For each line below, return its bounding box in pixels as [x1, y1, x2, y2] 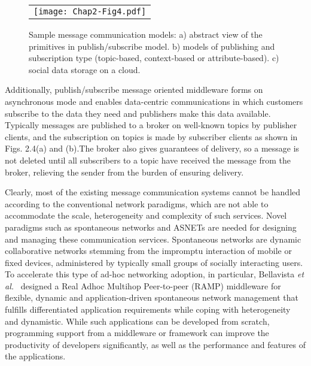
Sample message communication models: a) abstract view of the [29, 28, 263, 40]
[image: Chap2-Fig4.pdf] [33, 7, 147, 16]
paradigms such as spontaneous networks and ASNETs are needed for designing [5, 220, 297, 233]
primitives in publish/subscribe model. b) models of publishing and [29, 40, 275, 52]
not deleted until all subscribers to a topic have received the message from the [5, 153, 291, 166]
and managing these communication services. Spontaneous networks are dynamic [5, 232, 301, 245]
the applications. [5, 350, 66, 362]
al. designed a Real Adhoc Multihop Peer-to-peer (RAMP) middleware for [5, 279, 281, 292]
